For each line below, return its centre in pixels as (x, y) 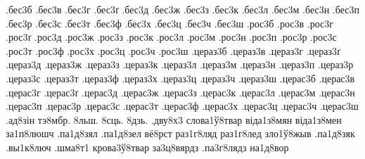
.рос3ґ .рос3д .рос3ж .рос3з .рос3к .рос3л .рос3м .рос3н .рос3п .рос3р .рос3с (171, 37)
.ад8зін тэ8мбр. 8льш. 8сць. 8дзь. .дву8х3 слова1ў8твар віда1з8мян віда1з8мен (174, 119)
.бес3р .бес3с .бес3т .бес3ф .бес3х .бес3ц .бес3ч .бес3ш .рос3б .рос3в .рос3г (170, 23)
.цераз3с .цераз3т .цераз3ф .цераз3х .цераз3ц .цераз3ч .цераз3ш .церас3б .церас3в (180, 78)
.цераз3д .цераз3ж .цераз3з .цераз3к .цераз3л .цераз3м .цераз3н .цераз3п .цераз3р (180, 64)
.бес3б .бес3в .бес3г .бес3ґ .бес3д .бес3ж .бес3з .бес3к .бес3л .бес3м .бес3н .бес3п (182, 9)
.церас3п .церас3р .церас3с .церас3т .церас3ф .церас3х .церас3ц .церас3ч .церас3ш (182, 106)
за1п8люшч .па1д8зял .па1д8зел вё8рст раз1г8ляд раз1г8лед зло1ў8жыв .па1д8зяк (180, 133)
